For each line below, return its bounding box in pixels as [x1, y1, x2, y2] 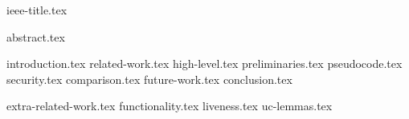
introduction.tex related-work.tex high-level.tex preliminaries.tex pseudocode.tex [6, 55, 403, 72]
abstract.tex [6, 28, 65, 45]
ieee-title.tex [6, 2, 67, 18]
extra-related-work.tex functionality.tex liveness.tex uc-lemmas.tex [6, 97, 333, 114]
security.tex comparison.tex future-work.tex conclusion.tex [6, 70, 292, 87]
